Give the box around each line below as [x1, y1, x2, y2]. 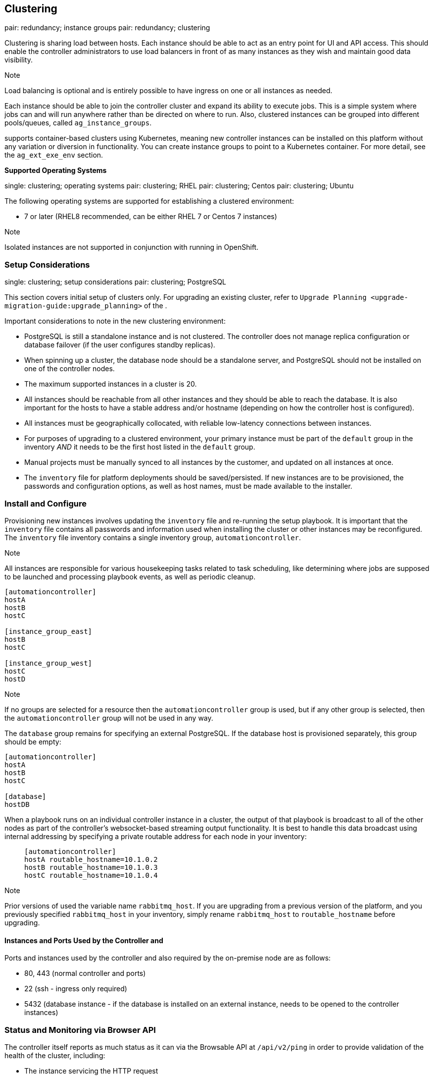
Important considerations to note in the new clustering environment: [4, 317, 226, 326]
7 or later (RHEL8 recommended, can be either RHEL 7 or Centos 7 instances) [24, 212, 277, 221]
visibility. [4, 56, 33, 64]
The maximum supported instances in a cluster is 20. [24, 380, 197, 389]
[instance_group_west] [4, 659, 93, 667]
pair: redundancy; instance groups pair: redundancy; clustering [4, 23, 210, 32]
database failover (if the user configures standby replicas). [24, 341, 215, 349]
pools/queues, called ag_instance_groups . [4, 118, 152, 127]
